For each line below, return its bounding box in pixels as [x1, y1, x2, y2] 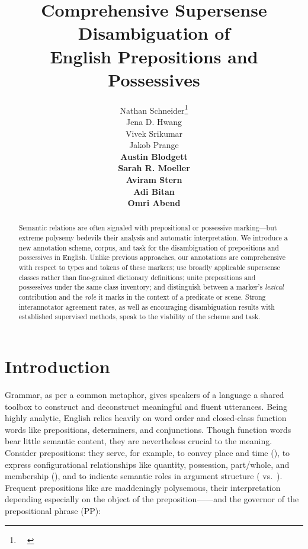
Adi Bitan [133, 185, 175, 197]
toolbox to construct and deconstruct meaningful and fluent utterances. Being [5, 400, 287, 412]
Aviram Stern [126, 173, 182, 185]
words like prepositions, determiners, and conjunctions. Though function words [5, 423, 291, 435]
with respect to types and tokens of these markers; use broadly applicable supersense [18, 262, 280, 272]
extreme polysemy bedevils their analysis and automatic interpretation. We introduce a [18, 233, 288, 243]
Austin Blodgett [120, 150, 188, 162]
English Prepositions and [50, 44, 258, 68]
